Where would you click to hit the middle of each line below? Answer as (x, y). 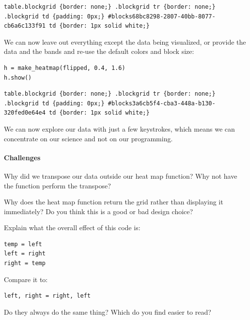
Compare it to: (26, 279)
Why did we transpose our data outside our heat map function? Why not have (121, 176)
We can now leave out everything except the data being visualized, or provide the (125, 42)
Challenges (22, 157)
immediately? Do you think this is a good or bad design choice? (99, 211)
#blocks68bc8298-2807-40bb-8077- (162, 16)
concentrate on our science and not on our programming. (88, 138)
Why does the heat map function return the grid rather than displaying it (114, 202)
